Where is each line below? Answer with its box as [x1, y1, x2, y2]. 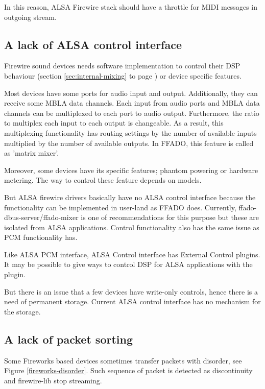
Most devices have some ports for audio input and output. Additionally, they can [4, 87, 258, 98]
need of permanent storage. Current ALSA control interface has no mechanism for [4, 296, 261, 307]
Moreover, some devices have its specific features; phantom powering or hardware [4, 164, 258, 175]
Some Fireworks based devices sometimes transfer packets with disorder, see [4, 355, 242, 366]
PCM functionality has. [4, 232, 78, 242]
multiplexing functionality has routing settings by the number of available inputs [4, 127, 257, 138]
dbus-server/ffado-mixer [4, 212, 79, 223]
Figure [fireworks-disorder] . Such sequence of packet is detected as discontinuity [4, 365, 253, 376]
